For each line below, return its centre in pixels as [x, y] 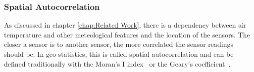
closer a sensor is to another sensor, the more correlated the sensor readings [119, 44]
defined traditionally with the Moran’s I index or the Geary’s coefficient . [117, 63]
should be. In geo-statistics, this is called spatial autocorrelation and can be [119, 54]
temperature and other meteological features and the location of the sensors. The [127, 34]
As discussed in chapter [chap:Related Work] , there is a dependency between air [125, 25]
